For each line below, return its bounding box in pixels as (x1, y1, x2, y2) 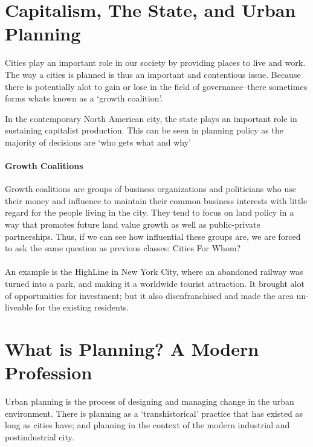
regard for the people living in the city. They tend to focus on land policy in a (5, 206, 294, 219)
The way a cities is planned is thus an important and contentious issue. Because (5, 68, 301, 80)
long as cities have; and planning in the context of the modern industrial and (5, 419, 290, 431)
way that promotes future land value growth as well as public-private (5, 218, 260, 231)
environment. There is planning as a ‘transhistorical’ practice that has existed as (5, 407, 303, 419)
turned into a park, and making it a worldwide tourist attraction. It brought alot (5, 277, 305, 290)
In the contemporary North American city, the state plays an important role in (5, 112, 297, 124)
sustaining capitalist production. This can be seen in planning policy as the (5, 124, 283, 137)
